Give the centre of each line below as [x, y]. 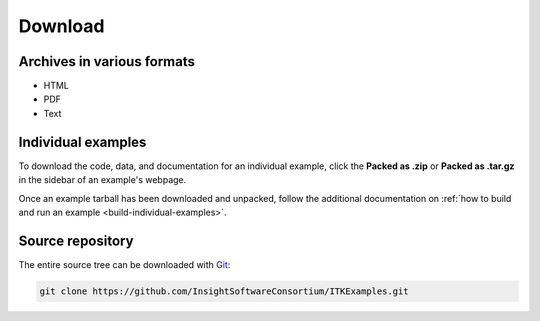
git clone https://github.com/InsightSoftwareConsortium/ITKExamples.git [224, 291]
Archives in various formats [106, 61]
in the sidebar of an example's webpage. [102, 180]
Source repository [76, 240]
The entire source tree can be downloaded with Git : [124, 264]
